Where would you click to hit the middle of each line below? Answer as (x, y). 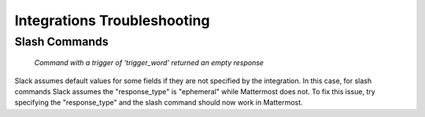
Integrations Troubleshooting (112, 20)
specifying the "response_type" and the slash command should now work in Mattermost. (159, 103)
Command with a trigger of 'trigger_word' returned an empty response (149, 63)
